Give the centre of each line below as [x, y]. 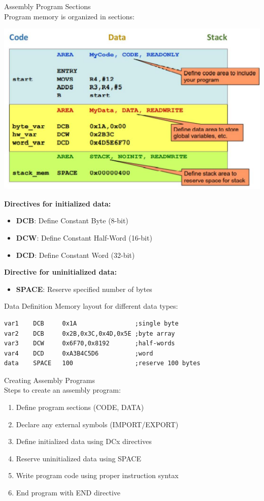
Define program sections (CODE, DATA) [80, 407]
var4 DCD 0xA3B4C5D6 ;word [79, 353]
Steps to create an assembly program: [62, 390]
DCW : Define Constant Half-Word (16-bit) [84, 237]
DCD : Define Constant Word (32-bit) [75, 255]
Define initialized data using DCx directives [84, 441]
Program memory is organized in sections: [69, 16]
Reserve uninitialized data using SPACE [78, 458]
